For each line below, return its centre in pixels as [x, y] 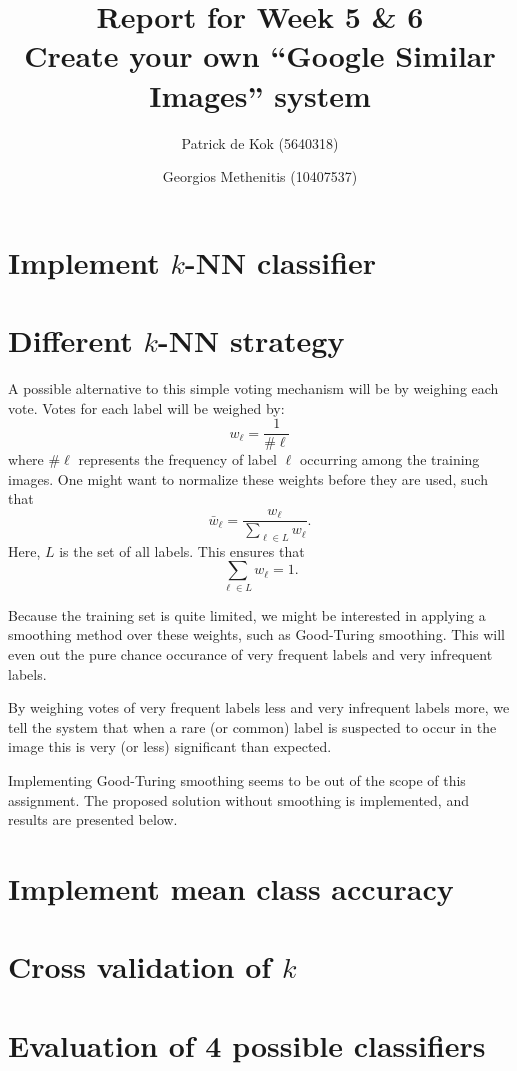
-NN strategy [251, 340]
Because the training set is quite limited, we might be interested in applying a [247, 614]
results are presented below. [93, 819]
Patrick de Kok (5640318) [260, 142]
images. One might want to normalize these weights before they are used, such [248, 478]
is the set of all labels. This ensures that [182, 550]
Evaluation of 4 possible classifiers [247, 1044]
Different [70, 340]
